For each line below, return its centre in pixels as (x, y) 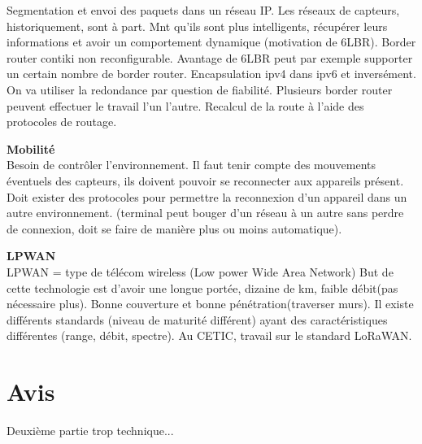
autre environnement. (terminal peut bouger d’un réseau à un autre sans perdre (205, 213)
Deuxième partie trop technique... (90, 430)
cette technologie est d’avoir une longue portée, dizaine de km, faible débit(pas (202, 287)
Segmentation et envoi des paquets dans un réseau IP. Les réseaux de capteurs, (203, 10)
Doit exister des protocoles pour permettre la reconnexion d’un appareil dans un (207, 196)
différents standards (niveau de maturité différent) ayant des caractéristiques (197, 319)
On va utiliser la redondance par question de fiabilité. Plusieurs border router (200, 89)
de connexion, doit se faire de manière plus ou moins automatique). (174, 228)
